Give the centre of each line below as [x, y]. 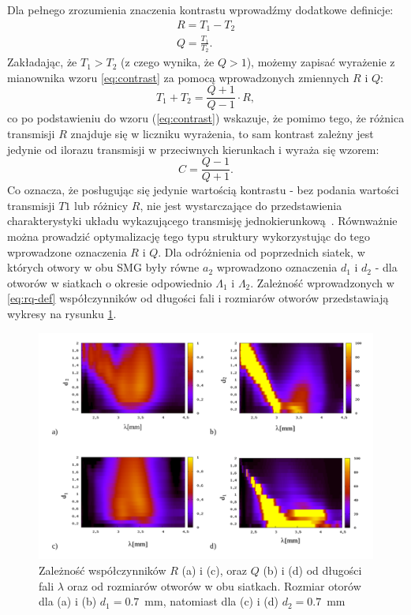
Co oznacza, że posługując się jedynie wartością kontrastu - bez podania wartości [203, 190]
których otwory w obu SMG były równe [103, 267]
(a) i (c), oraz [215, 570]
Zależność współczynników [103, 570]
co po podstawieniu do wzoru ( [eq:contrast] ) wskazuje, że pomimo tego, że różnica [206, 118]
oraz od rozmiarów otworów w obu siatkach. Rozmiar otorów [214, 585]
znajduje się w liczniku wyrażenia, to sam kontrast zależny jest [222, 133]
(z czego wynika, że [168, 62]
